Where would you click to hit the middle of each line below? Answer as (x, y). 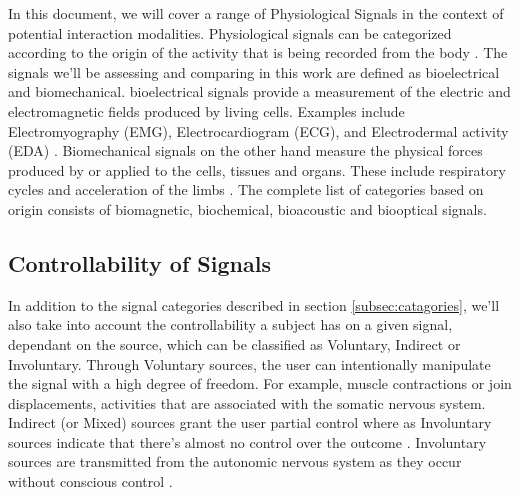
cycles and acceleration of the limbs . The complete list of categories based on (246, 189)
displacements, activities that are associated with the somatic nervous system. (247, 402)
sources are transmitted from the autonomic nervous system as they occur (235, 461)
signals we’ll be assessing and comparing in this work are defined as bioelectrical (254, 71)
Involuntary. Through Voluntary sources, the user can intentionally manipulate (249, 363)
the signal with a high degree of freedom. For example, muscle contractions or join (260, 383)
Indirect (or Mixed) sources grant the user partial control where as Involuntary (250, 422)
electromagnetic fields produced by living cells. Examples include (206, 110)
